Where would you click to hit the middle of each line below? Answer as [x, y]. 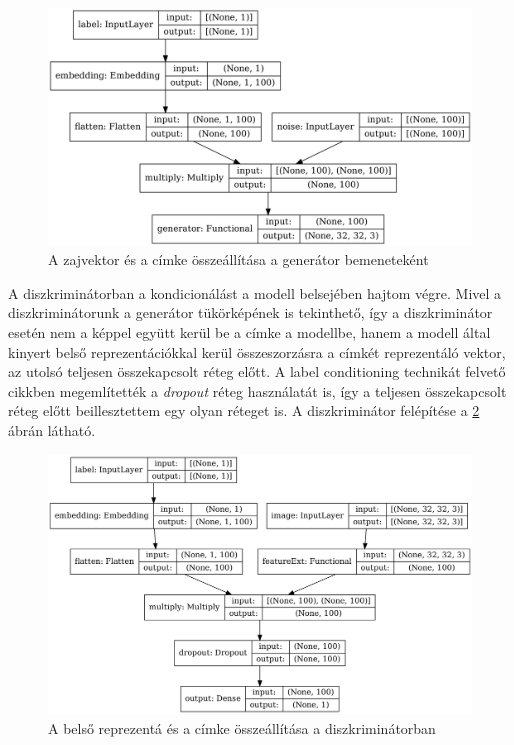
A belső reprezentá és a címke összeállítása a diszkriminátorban [242, 727]
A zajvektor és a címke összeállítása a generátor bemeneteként [238, 259]
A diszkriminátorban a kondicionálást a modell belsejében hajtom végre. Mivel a [255, 292]
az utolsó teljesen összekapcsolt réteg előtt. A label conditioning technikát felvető [257, 371]
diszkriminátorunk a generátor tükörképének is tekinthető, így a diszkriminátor [250, 312]
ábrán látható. [52, 430]
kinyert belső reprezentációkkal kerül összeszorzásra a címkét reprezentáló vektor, [257, 351]
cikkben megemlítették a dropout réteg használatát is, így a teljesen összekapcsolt [257, 390]
